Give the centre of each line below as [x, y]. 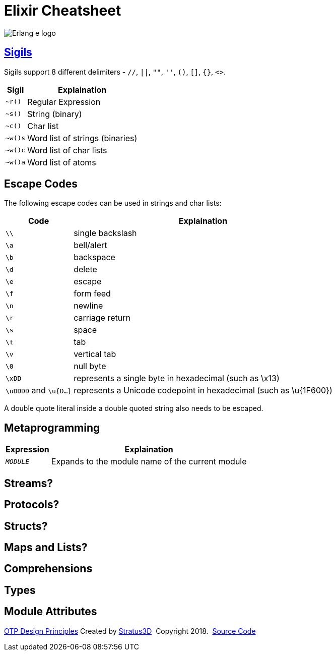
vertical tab [95, 354]
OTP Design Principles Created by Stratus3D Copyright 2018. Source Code [130, 631]
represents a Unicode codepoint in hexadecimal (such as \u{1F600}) [203, 391]
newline [88, 306]
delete [85, 270]
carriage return [102, 318]
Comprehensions [48, 569]
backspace [94, 257]
